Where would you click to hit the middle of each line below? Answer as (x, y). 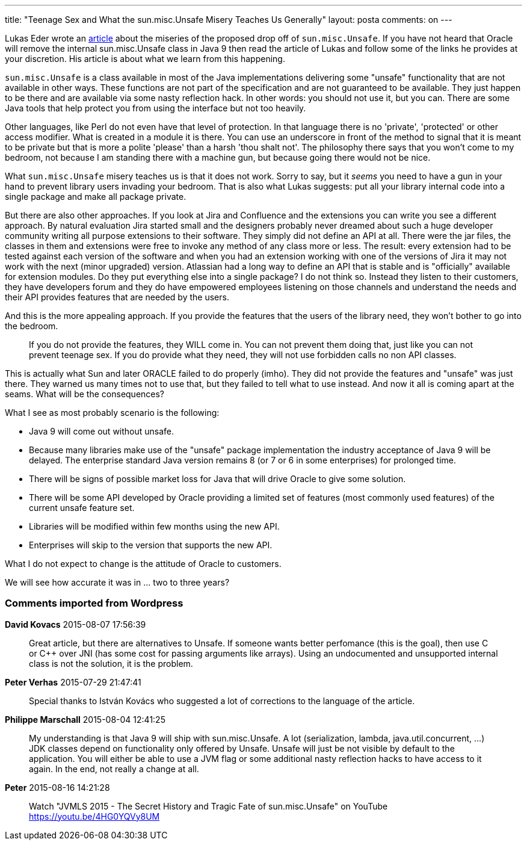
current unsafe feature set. (82, 508)
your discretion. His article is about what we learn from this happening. (145, 59)
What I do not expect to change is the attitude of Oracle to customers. (143, 564)
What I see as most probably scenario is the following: (112, 413)
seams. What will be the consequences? (85, 394)
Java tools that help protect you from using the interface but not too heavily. (156, 108)
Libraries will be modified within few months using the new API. (154, 526)
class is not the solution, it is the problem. (111, 663)
